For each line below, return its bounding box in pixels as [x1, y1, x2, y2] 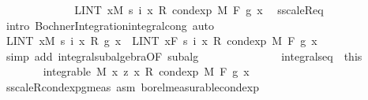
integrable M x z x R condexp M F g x [43, 63, 250, 80]
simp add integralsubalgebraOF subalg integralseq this [6, 47, 362, 64]
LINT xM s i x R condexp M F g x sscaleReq [74, 2, 324, 17]
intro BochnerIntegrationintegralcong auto [6, 17, 214, 33]
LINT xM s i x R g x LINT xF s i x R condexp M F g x [6, 32, 317, 49]
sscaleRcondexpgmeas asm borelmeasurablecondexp [6, 78, 259, 94]
